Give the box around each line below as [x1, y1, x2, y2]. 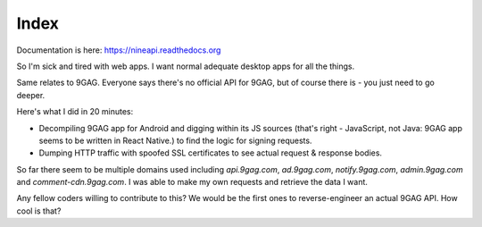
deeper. [16, 89, 46, 100]
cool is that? [16, 206, 62, 216]
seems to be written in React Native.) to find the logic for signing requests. [38, 135, 312, 146]
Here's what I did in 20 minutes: [16, 106, 134, 117]
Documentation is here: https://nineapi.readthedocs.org [16, 45, 221, 55]
